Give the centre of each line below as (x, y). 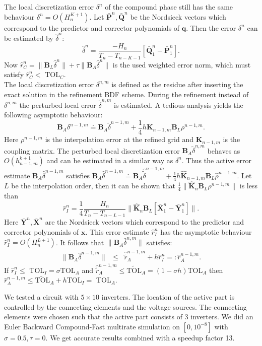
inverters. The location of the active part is (168, 297)
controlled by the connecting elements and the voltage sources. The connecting (125, 306)
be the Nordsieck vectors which (178, 16)
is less (248, 186)
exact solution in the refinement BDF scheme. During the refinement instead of (126, 94)
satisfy (14, 74)
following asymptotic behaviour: (53, 115)
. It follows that (80, 242)
